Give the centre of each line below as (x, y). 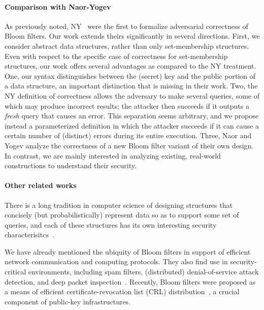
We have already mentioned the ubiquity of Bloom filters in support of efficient (128, 251)
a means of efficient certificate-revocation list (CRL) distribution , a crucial (122, 291)
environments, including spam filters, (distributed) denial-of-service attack (143, 272)
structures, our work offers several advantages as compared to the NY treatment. (130, 66)
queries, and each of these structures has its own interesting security (111, 224)
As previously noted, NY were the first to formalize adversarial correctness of (126, 26)
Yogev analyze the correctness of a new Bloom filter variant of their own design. (129, 145)
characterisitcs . (29, 235)
